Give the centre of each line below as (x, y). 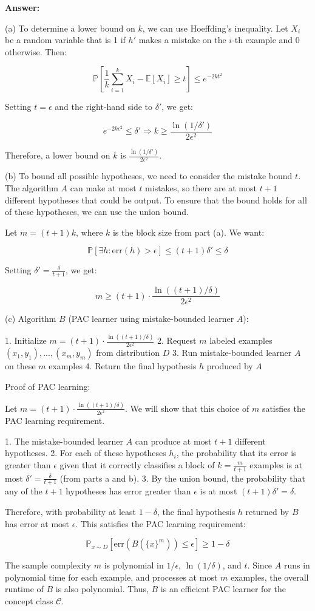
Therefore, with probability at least (71, 512)
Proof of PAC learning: (48, 386)
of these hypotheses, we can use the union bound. (97, 212)
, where (89, 232)
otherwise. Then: (36, 51)
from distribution (128, 353)
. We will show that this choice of (187, 408)
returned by (267, 512)
